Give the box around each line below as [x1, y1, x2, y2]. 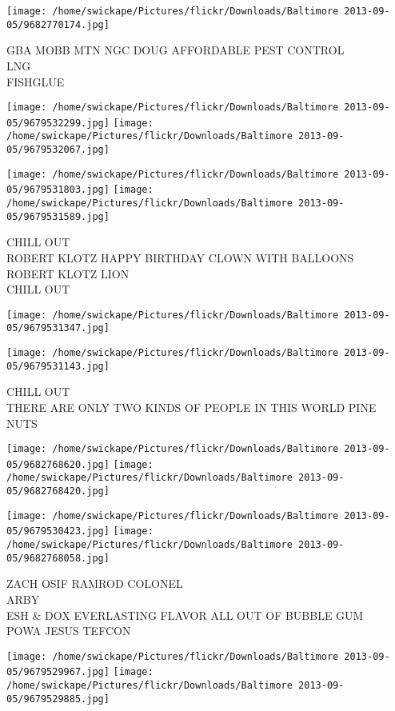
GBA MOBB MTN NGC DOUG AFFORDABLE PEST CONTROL [6, 42, 345, 58]
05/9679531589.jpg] [6, 210, 110, 222]
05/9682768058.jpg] [6, 552, 110, 564]
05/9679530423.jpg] [6, 525, 110, 537]
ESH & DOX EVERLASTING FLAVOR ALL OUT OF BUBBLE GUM [6, 606, 364, 623]
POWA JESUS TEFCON [6, 622, 131, 639]
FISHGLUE [6, 73, 65, 90]
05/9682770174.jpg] [6, 18, 110, 30]
